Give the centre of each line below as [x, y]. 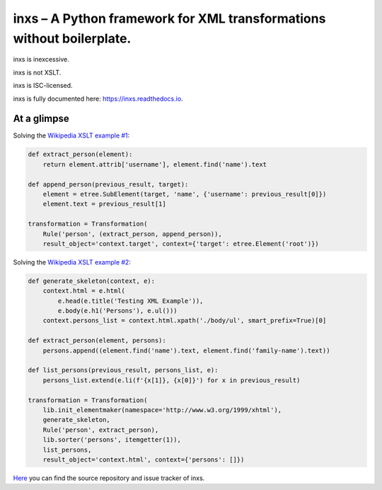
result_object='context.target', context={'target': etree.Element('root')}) [181, 244]
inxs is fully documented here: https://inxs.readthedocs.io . [98, 99]
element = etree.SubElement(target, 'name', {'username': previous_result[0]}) [185, 194]
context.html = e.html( [84, 291]
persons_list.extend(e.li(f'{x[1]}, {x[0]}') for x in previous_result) [172, 380]
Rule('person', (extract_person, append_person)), [132, 234]
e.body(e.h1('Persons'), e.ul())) [117, 311]
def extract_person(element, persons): [97, 341]
